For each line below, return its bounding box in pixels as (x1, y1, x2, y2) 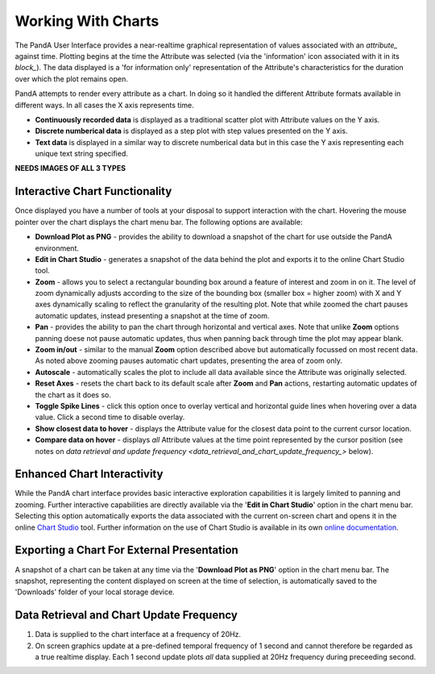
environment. (35, 243, 80, 253)
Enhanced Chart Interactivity (14, 468, 164, 481)
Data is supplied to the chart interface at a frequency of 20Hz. (35, 630, 242, 639)
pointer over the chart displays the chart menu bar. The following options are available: (14, 217, 303, 227)
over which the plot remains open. (14, 73, 129, 84)
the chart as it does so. (35, 389, 112, 399)
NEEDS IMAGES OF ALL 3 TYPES (14, 164, 126, 173)
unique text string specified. (35, 149, 129, 159)
